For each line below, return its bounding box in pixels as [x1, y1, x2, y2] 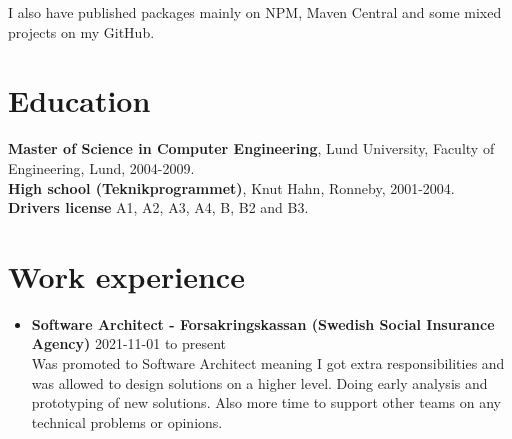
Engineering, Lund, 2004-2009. [8, 157, 195, 178]
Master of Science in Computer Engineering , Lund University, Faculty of [8, 138, 495, 159]
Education [8, 80, 151, 121]
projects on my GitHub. [8, 21, 155, 42]
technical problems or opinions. [31, 411, 223, 432]
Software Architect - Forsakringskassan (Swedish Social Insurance [31, 313, 495, 334]
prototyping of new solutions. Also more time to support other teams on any [31, 392, 501, 413]
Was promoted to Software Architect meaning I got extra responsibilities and [31, 353, 505, 373]
